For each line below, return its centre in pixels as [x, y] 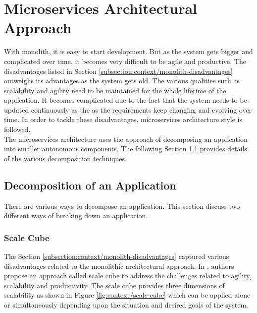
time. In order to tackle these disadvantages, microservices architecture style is [123, 119]
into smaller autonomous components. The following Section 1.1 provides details [126, 149]
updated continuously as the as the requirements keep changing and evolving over [128, 109]
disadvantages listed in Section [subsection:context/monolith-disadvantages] [118, 71]
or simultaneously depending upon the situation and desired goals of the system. [126, 305]
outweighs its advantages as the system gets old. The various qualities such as [122, 81]
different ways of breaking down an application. [76, 216]
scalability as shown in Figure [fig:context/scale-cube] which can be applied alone [127, 295]
